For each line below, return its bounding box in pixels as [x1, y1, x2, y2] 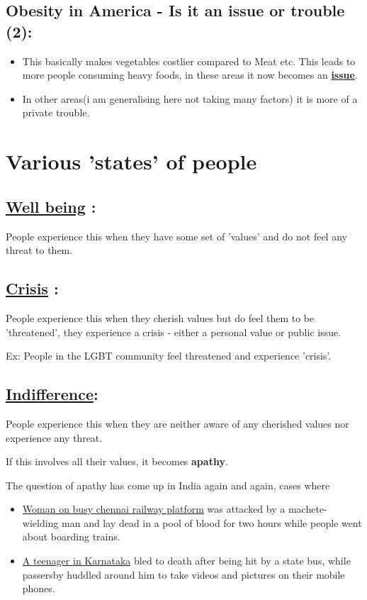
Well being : [6, 195, 96, 217]
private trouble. [22, 105, 90, 120]
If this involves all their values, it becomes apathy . [6, 454, 228, 469]
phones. [22, 581, 55, 596]
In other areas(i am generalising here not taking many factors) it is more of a [22, 91, 358, 106]
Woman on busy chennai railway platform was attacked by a [22, 501, 286, 516]
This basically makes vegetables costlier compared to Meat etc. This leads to [22, 53, 356, 68]
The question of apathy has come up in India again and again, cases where [6, 477, 330, 492]
